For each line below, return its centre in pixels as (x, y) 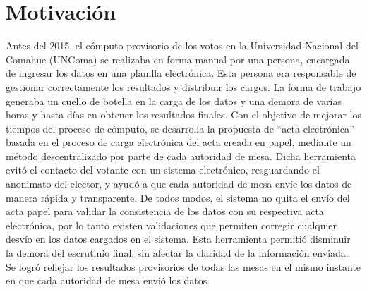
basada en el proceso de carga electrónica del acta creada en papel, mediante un (179, 142)
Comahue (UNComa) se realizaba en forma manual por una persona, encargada (178, 59)
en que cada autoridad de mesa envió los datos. (108, 280)
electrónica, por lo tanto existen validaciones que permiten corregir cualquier (172, 225)
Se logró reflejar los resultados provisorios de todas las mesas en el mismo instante (183, 266)
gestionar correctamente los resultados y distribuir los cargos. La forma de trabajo (183, 86)
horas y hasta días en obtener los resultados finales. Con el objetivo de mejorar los (184, 115)
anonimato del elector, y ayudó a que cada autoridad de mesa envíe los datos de (179, 184)
